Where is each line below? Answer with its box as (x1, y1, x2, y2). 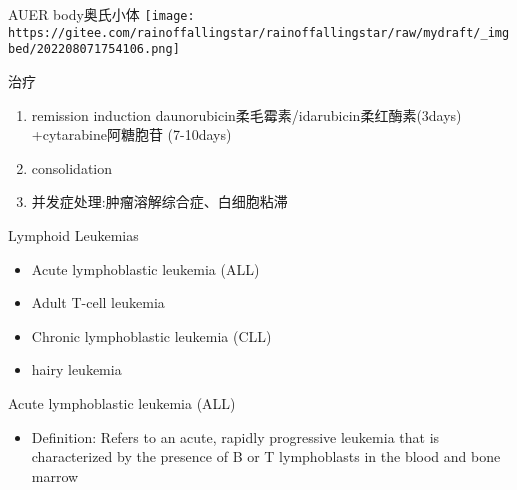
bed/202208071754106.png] (8, 42, 180, 57)
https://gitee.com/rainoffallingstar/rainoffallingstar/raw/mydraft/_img (8, 25, 510, 40)
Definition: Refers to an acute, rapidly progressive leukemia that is (31, 426, 440, 447)
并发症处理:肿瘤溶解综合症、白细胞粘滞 (31, 191, 288, 212)
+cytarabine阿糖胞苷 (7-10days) (31, 124, 232, 145)
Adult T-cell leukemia (31, 292, 165, 313)
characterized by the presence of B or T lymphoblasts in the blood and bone (31, 446, 501, 467)
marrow (31, 465, 79, 486)
